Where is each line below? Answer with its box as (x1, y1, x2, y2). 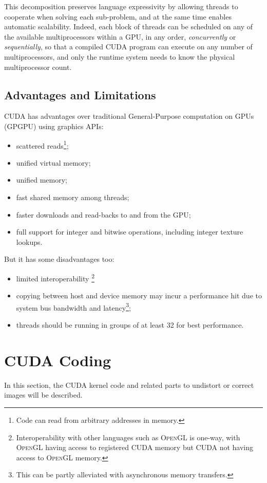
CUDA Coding (4, 349, 111, 370)
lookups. (16, 236, 43, 247)
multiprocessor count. (4, 61, 72, 72)
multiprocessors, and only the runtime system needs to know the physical (4, 51, 235, 62)
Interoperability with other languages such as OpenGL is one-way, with (16, 432, 240, 442)
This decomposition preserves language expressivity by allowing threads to (4, 1, 238, 11)
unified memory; (16, 174, 68, 185)
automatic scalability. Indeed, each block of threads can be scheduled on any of (4, 21, 253, 32)
